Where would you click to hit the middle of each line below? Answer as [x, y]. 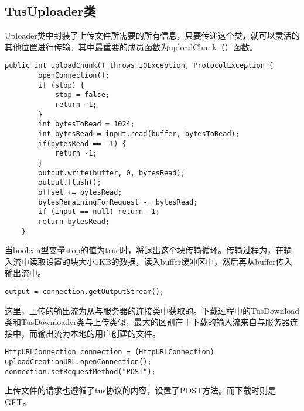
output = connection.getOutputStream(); [85, 291]
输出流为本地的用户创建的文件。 [99, 333]
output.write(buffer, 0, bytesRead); [112, 173]
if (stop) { [62, 85]
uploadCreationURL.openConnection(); [78, 362]
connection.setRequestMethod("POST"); [80, 372]
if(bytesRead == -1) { [82, 144]
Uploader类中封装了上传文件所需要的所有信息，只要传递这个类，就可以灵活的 [152, 35]
